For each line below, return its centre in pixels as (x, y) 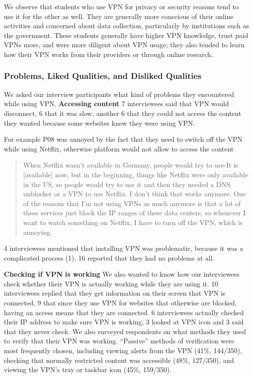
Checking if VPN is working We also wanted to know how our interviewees (122, 274)
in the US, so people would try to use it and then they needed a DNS (127, 184)
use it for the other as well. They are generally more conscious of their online (119, 16)
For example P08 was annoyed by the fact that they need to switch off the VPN (123, 139)
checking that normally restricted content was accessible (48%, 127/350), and (119, 360)
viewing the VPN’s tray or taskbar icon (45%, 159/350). (88, 369)
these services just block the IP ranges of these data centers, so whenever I (134, 213)
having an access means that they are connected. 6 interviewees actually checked (124, 312)
